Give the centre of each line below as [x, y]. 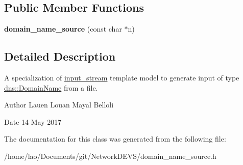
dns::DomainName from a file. [51, 87]
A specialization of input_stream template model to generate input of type [122, 77]
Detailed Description [60, 56]
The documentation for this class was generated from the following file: [115, 139]
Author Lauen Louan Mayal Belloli [59, 105]
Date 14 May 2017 [33, 121]
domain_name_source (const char [63, 29]
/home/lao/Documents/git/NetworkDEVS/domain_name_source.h [110, 156]
